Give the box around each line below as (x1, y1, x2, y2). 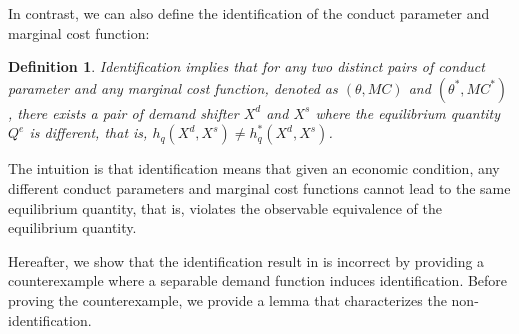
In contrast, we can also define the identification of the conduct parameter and (8, 3, 490, 23)
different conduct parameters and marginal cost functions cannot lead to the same (8, 177, 511, 198)
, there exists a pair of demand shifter (8, 102, 239, 123)
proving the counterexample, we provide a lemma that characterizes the (8, 289, 447, 310)
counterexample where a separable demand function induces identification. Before (8, 270, 508, 291)
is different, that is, (29, 122, 148, 143)
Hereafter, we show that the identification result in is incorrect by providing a (8, 250, 485, 271)
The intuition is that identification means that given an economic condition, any (8, 158, 500, 179)
